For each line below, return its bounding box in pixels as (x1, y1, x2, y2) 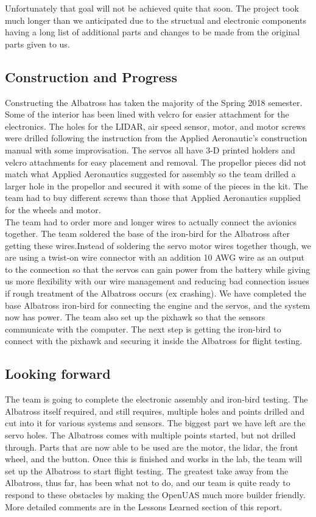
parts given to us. (5, 37, 70, 50)
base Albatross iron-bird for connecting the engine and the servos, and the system (5, 298, 311, 311)
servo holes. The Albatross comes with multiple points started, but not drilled (5, 429, 296, 441)
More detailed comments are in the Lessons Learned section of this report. (5, 500, 283, 513)
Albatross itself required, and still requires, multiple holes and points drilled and (5, 404, 304, 417)
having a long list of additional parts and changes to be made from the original (5, 26, 300, 38)
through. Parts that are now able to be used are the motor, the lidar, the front (5, 440, 298, 453)
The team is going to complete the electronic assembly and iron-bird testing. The (5, 393, 308, 406)
